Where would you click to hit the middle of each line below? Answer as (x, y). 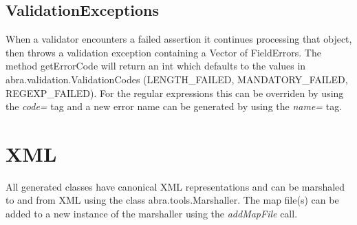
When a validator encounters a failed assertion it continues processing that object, (179, 39)
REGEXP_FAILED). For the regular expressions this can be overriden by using (175, 93)
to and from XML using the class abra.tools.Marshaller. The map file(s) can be (172, 200)
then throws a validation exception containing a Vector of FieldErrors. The (163, 52)
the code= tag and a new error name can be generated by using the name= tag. (174, 106)
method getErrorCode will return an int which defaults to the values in (156, 66)
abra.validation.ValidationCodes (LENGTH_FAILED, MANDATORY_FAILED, (177, 79)
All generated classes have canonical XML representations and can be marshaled (175, 186)
